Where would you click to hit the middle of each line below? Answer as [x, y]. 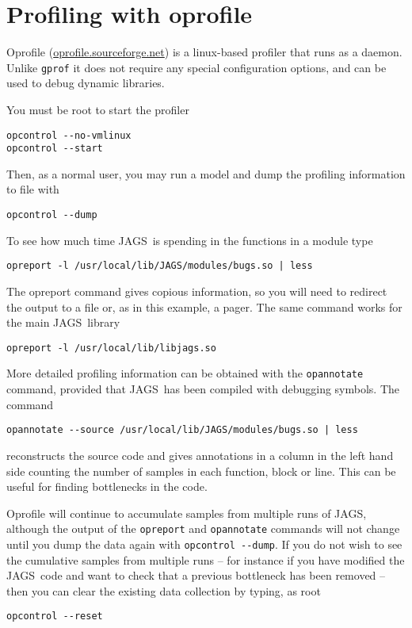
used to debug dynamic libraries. [86, 83]
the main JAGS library [63, 322]
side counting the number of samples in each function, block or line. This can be [201, 471]
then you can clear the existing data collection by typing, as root [164, 590]
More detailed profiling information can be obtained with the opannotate [185, 373]
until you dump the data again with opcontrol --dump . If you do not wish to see [204, 544]
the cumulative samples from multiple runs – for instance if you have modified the [206, 559]
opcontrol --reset [55, 617]
